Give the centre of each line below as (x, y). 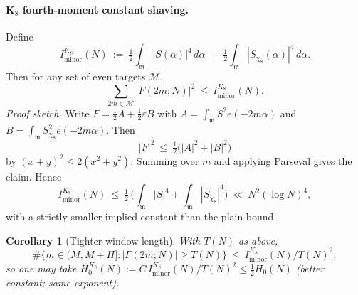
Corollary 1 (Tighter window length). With (103, 240)
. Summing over (165, 160)
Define (20, 36)
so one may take (41, 268)
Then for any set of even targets (76, 76)
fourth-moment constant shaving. (105, 9)
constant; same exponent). (63, 283)
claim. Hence (34, 176)
